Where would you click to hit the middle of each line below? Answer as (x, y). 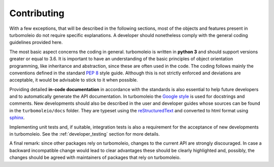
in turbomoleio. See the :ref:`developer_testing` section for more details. (84, 134)
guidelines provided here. (36, 43)
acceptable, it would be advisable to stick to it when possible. (74, 80)
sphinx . (17, 118)
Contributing (37, 13)
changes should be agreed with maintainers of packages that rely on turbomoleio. (95, 157)
